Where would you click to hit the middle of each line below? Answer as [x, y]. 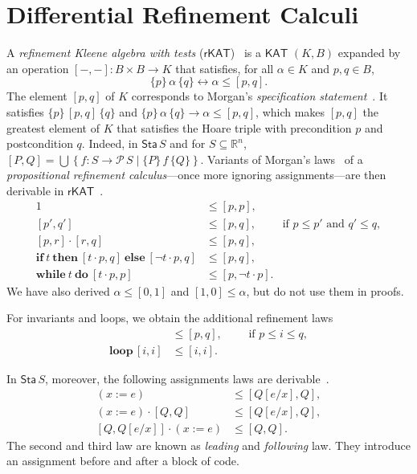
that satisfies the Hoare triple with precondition [234, 127]
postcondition [40, 143]
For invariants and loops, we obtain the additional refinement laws [170, 318]
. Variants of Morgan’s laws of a [282, 159]
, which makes [290, 111]
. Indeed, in [110, 143]
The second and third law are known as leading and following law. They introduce [208, 445]
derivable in [35, 190]
